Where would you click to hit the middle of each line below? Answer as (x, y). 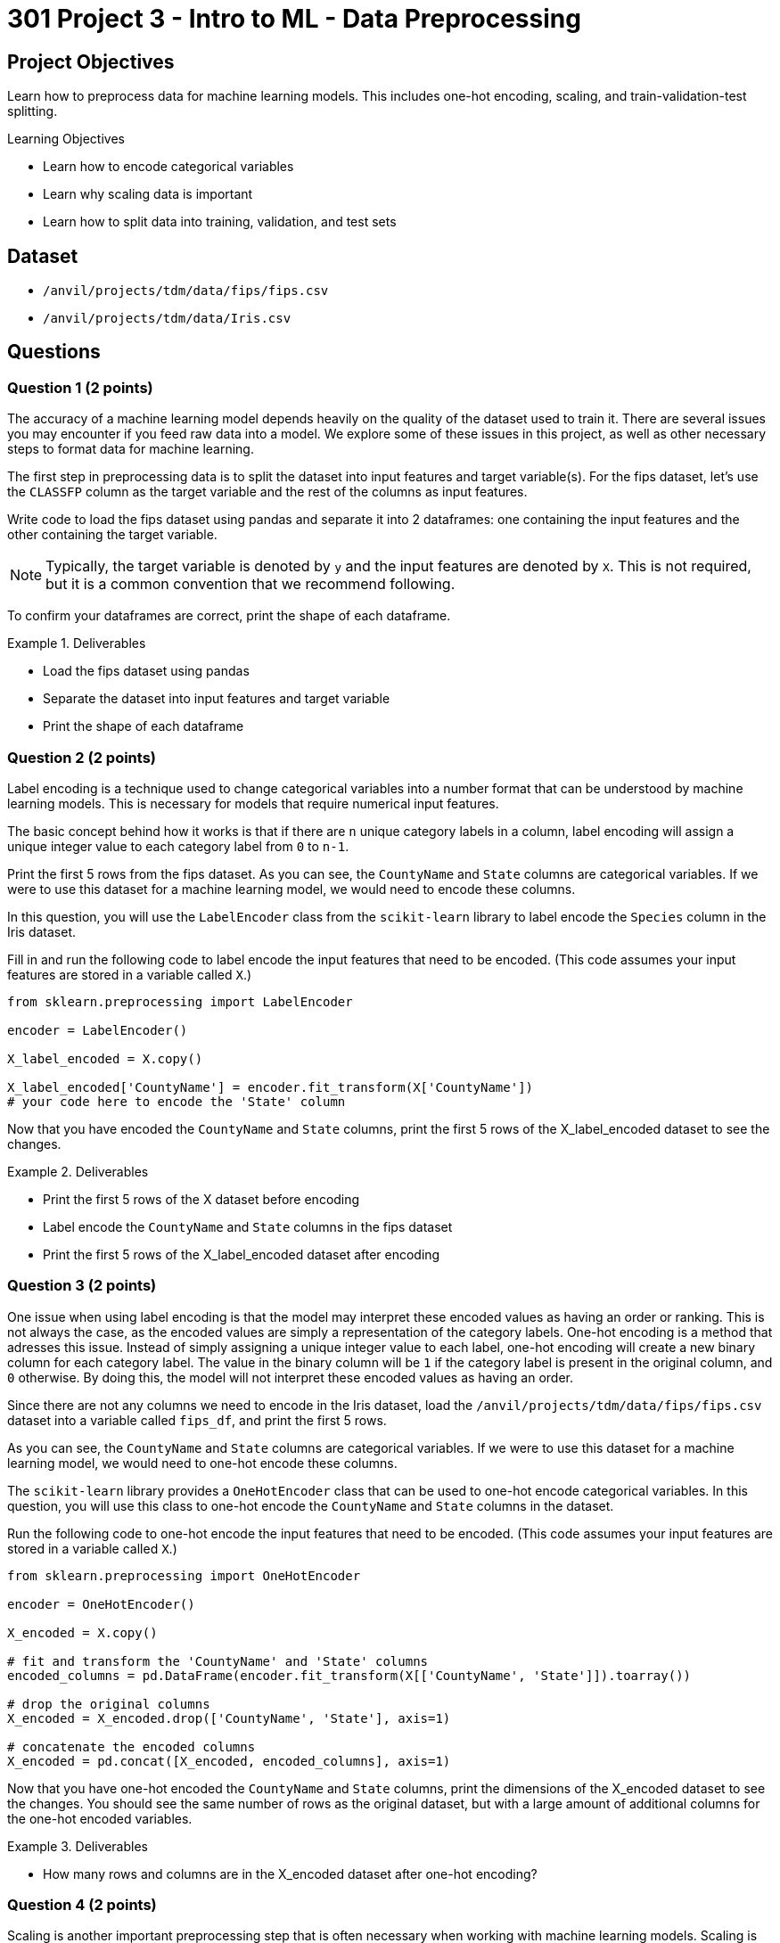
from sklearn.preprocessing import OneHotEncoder (184, 1575)
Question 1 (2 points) (80, 387)
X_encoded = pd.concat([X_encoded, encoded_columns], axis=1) (229, 1761)
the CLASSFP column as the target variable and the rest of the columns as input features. (267, 492)
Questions (54, 352)
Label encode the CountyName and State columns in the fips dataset (248, 1226)
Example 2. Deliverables (78, 1171)
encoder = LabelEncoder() (98, 1030)
